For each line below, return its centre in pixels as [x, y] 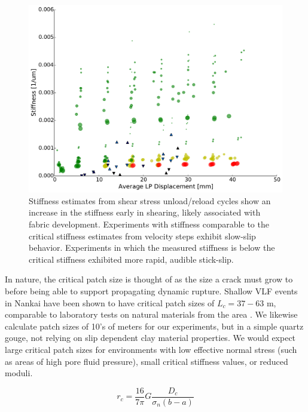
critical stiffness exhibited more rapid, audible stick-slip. [131, 259]
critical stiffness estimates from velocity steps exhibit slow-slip [142, 236]
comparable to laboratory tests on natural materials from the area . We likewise [151, 314]
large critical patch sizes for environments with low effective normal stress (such [151, 349]
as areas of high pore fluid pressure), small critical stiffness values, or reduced [147, 361]
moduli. [19, 373]
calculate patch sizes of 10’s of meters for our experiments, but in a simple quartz [154, 326]
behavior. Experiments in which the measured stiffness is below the [152, 247]
